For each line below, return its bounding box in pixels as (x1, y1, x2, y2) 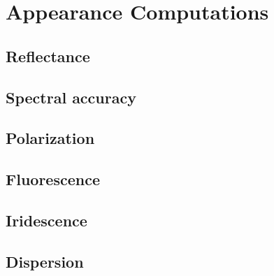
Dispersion (6, 250, 84, 272)
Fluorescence (6, 168, 100, 190)
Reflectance (6, 45, 90, 66)
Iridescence (6, 209, 87, 231)
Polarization (6, 127, 95, 149)
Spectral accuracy (6, 86, 136, 108)
